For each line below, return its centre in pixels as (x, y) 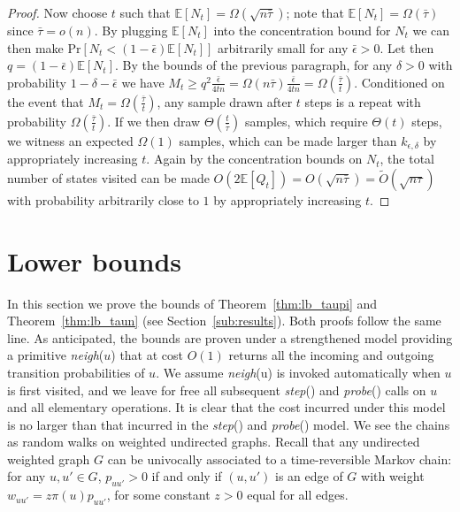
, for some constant (158, 495)
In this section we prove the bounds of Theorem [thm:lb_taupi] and (192, 303)
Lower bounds (94, 260)
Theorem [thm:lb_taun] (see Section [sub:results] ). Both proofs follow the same (224, 321)
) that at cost (147, 355)
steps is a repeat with (363, 101)
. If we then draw (154, 121)
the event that (46, 101)
